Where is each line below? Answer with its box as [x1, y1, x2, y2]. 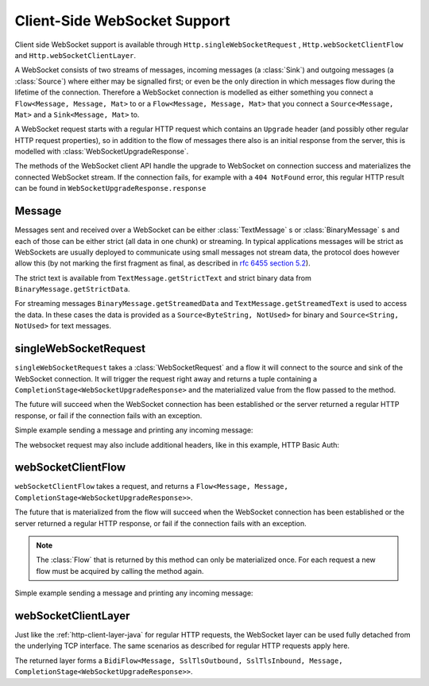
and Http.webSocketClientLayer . [14, 50, 137, 60]
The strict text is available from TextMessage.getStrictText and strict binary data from [14, 273, 311, 282]
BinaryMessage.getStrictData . [14, 285, 130, 294]
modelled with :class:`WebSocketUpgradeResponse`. [14, 147, 189, 157]
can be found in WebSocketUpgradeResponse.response [14, 184, 207, 193]
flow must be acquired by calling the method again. [36, 566, 204, 576]
